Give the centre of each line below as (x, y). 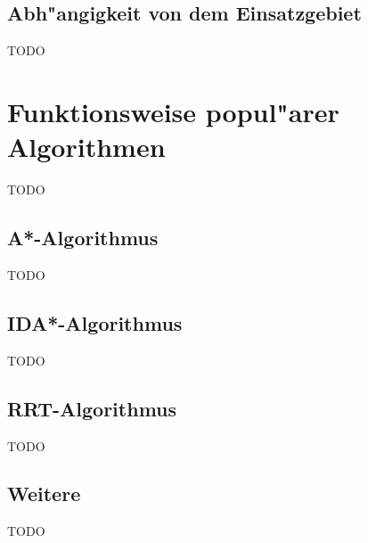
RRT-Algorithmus (92, 408)
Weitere (44, 494)
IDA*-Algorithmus (95, 322)
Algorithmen (86, 147)
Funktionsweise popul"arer (173, 111)
